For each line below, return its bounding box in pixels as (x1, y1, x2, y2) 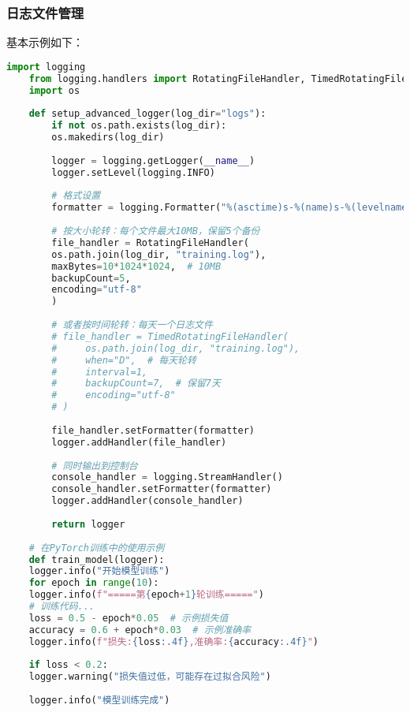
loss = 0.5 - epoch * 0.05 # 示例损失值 (28, 612, 229, 624)
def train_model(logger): (28, 554, 165, 565)
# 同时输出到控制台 (51, 460, 138, 472)
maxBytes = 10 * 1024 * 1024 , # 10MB (51, 260, 222, 272)
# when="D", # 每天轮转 (51, 354, 196, 366)
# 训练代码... (28, 601, 95, 613)
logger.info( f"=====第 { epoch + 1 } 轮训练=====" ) (28, 589, 264, 601)
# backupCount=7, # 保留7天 (51, 378, 221, 390)
